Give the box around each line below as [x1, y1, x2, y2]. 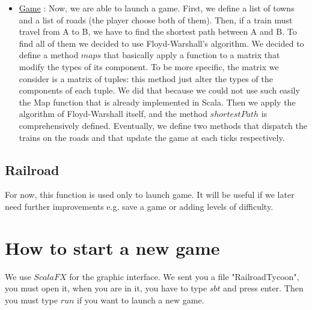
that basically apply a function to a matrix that [103, 49, 280, 61]
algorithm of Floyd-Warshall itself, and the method [19, 107, 207, 120]
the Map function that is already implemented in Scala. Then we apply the [19, 95, 296, 108]
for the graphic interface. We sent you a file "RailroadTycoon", [69, 270, 299, 282]
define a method [19, 49, 79, 61]
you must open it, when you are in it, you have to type [5, 282, 207, 294]
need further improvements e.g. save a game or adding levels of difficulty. [5, 200, 274, 212]
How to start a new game [5, 235, 220, 260]
